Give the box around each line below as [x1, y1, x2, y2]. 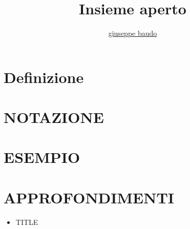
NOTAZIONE [4, 107, 104, 128]
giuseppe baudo [108, 28, 157, 38]
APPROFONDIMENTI [4, 186, 175, 207]
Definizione [4, 66, 84, 87]
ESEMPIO [4, 147, 80, 168]
